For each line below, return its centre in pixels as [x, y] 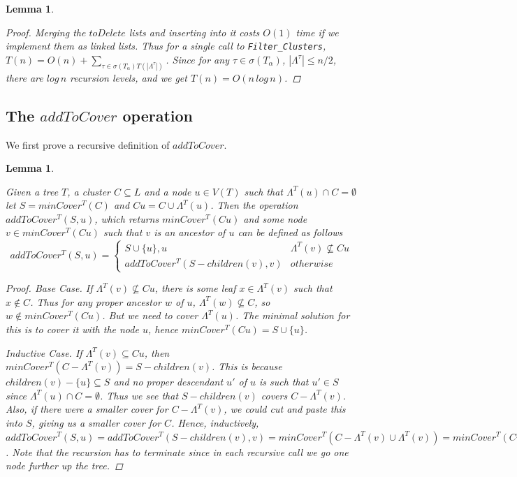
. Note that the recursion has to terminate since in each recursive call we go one [177, 452]
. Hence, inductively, [215, 422]
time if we [317, 32]
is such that [284, 382]
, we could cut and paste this [285, 409]
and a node [168, 191]
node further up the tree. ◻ [64, 465]
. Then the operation [254, 205]
